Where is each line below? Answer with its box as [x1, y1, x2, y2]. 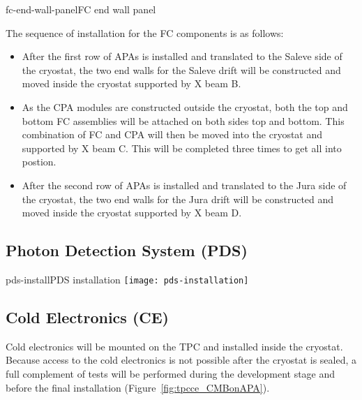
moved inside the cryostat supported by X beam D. [22, 205, 242, 220]
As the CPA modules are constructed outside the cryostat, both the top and [22, 99, 348, 114]
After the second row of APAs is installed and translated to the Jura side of [22, 177, 347, 192]
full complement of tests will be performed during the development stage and [6, 366, 335, 380]
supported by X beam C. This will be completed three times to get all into [22, 140, 342, 155]
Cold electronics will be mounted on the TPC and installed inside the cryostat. [6, 339, 343, 353]
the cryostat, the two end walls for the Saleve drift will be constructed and [22, 62, 341, 77]
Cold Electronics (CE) [6, 306, 169, 327]
